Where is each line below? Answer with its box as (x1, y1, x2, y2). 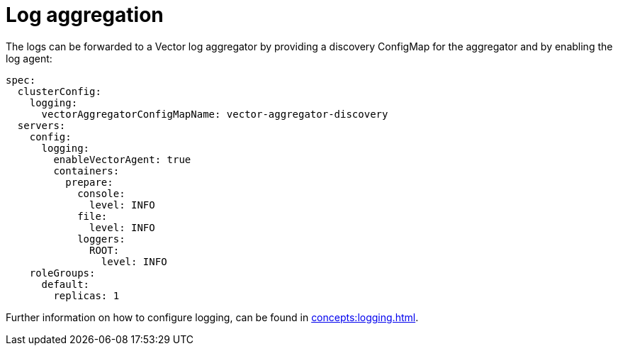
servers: (17, 119, 66, 131)
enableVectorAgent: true (53, 153, 191, 165)
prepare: (65, 176, 113, 188)
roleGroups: (29, 267, 96, 279)
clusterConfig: (17, 85, 101, 97)
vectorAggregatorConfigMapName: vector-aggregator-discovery (41, 108, 388, 120)
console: (77, 187, 125, 199)
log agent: (6, 52, 52, 65)
